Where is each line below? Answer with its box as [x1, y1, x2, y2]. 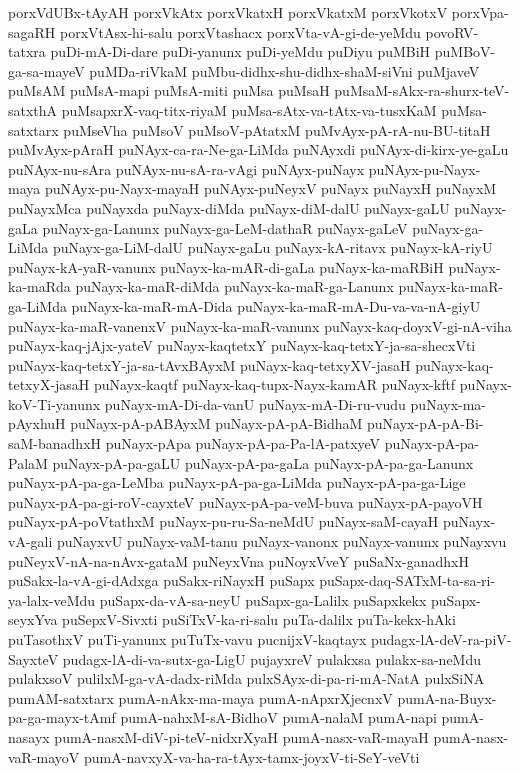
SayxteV [8, 648, 59, 669]
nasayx [8, 726, 50, 747]
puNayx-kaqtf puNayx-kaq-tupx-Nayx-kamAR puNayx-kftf [94, 374, 456, 395]
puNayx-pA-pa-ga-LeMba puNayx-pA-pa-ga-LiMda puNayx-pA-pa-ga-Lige [8, 472, 466, 493]
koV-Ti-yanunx [8, 393, 101, 414]
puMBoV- [434, 41, 496, 62]
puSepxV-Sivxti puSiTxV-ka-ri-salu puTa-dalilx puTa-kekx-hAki [62, 609, 456, 630]
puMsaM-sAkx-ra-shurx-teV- [334, 80, 510, 101]
